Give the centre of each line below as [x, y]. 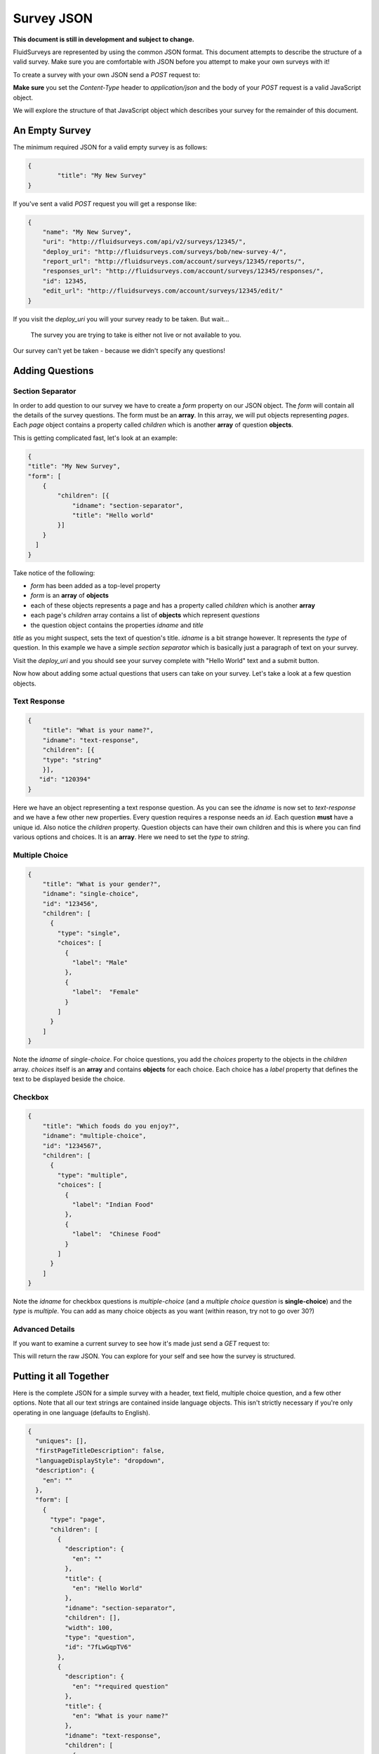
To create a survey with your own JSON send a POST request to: [107, 74]
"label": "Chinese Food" [117, 1234]
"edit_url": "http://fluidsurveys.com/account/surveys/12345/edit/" [163, 291]
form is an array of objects [69, 596]
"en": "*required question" [120, 1686]
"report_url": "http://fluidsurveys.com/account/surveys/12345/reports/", [174, 262]
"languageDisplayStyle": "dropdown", [100, 1460]
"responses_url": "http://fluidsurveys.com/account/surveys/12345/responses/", [183, 271]
